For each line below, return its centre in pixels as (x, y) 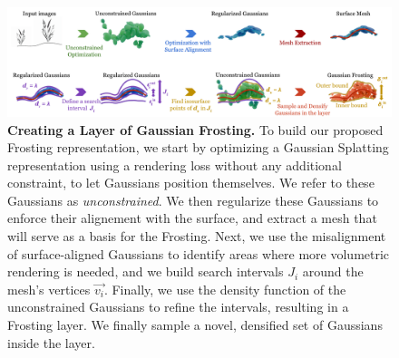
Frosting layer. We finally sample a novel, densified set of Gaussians (195, 325)
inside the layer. (51, 342)
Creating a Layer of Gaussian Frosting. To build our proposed (195, 129)
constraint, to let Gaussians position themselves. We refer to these (191, 183)
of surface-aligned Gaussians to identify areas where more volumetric (199, 253)
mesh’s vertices (49, 289)
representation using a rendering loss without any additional (175, 164)
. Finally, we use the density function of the (225, 289)
